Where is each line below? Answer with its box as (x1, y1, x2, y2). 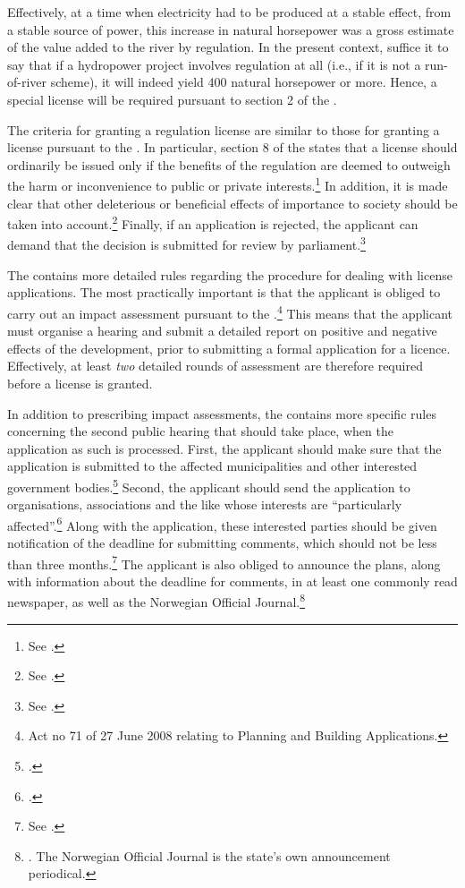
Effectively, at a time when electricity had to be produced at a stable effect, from (7, 3, 452, 21)
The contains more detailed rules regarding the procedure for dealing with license (7, 265, 452, 284)
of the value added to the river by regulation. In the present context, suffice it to (7, 38, 449, 56)
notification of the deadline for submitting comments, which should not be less (7, 533, 437, 551)
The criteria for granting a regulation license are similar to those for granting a (7, 120, 440, 139)
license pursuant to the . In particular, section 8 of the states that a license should (7, 138, 458, 157)
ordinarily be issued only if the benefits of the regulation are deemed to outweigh (7, 155, 451, 174)
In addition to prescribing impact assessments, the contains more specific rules (7, 404, 436, 423)
